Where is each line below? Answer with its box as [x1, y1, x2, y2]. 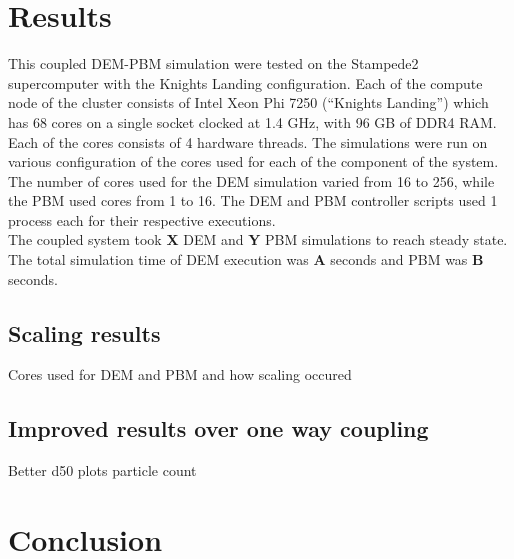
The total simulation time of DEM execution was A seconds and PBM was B [8, 249, 484, 270]
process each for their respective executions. [8, 209, 276, 230]
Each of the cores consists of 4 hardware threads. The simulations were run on [8, 131, 488, 152]
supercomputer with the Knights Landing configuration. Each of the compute [8, 72, 483, 93]
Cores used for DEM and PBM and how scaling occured [8, 364, 352, 385]
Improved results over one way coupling [8, 413, 429, 444]
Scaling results [8, 317, 161, 348]
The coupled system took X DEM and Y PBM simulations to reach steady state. [8, 229, 508, 250]
